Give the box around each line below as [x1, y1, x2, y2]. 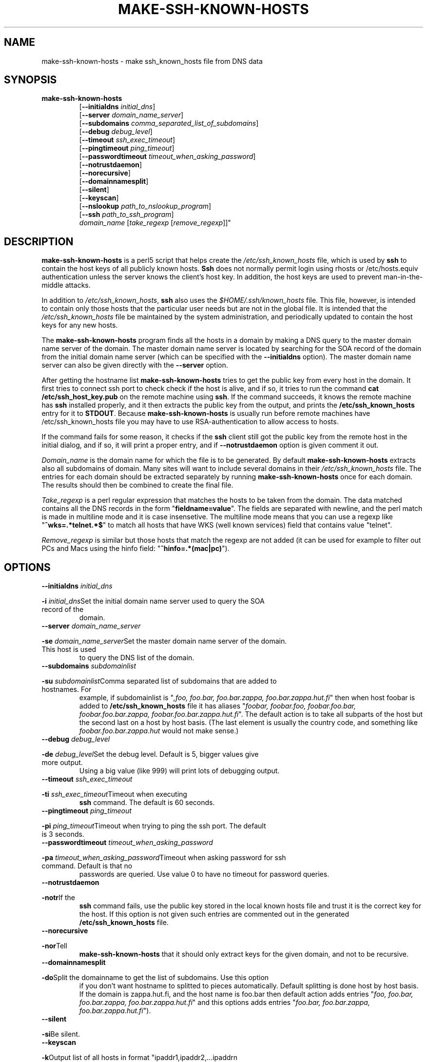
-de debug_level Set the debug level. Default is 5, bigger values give [41, 750, 259, 759]
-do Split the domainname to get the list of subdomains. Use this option [41, 973, 269, 982]
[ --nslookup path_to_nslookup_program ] [79, 202, 212, 211]
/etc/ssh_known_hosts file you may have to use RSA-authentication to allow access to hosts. [41, 417, 339, 426]
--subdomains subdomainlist [41, 662, 136, 670]
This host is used [41, 645, 97, 654]
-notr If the [41, 893, 75, 902]
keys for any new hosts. [41, 321, 118, 330]
